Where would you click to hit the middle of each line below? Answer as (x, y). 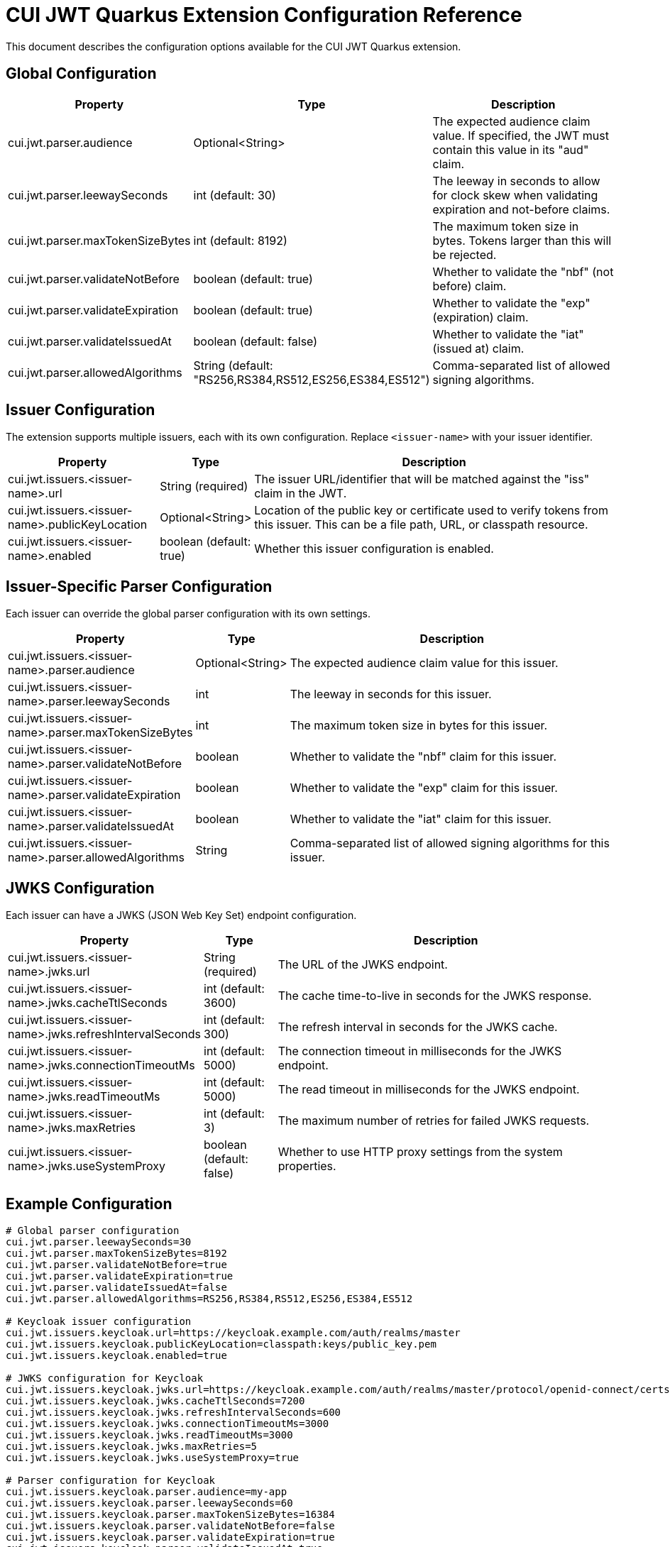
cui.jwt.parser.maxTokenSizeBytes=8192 (116, 1253)
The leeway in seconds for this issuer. (391, 694)
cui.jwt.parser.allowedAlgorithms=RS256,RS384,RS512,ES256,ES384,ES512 (209, 1298)
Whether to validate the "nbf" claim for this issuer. (423, 757)
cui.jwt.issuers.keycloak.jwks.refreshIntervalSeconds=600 (174, 1412)
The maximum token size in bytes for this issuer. (419, 726)
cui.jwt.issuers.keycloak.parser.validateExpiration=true (170, 1537)
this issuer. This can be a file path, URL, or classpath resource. (421, 525)
